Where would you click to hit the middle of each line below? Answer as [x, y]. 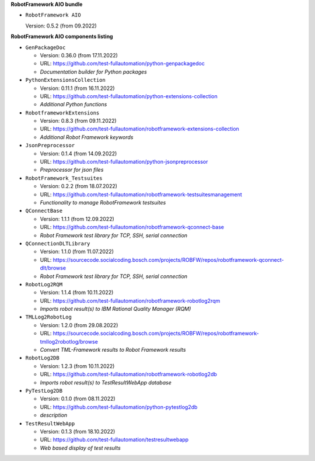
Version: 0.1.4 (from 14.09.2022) [78, 153]
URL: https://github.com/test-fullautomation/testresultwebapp [114, 440]
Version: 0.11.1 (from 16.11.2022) [77, 88]
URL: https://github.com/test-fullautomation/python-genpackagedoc [123, 64]
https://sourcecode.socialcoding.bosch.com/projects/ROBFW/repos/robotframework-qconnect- [168, 259]
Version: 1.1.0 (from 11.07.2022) [77, 252]
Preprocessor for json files [72, 170]
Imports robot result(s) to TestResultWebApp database [106, 382]
